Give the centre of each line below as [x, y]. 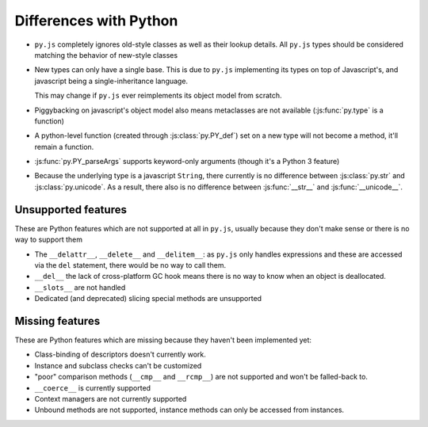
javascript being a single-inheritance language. [111, 81]
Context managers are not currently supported [111, 398]
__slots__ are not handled [80, 287]
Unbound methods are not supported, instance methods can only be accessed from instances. [189, 410]
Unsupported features [71, 210]
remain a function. [64, 147]
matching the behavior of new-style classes [106, 55]
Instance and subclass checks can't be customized [118, 365]
